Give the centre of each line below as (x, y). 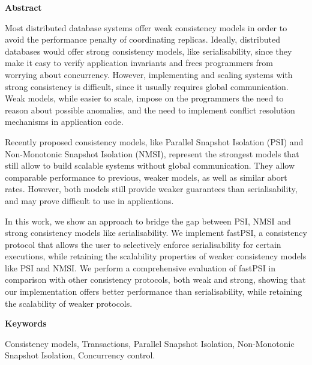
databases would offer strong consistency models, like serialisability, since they (148, 51)
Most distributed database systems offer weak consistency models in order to (146, 27)
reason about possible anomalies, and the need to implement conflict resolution (150, 110)
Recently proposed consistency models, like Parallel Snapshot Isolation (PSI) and (154, 141)
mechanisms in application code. (64, 122)
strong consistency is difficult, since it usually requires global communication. (147, 86)
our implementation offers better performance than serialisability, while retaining (154, 291)
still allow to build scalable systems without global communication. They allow (150, 165)
